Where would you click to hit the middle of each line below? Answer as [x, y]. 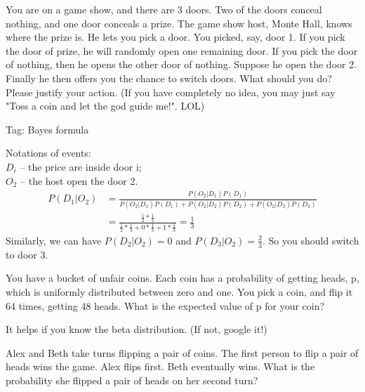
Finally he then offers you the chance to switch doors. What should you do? [169, 78]
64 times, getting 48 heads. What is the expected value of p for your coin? [165, 305]
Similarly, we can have [54, 240]
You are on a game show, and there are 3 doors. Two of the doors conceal [164, 9]
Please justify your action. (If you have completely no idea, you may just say [171, 92]
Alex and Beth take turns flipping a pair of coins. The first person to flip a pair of [182, 352]
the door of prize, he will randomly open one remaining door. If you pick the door [182, 50]
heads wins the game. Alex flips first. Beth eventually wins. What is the [160, 366]
